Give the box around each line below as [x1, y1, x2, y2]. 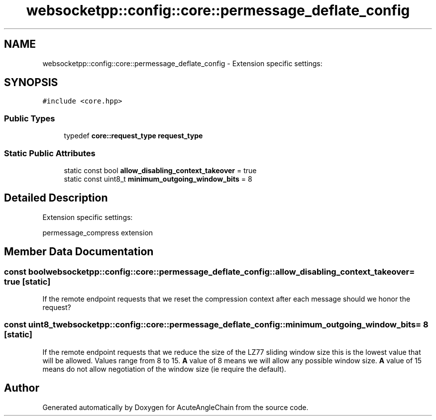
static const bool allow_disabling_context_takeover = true [64, 166, 257, 175]
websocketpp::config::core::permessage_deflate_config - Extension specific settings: [42, 59, 323, 68]
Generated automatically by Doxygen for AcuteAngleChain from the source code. [42, 403, 309, 412]
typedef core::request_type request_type [64, 131, 203, 140]
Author [4, 382, 39, 395]
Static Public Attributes [4, 148, 96, 158]
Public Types [4, 113, 55, 123]
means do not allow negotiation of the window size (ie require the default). [42, 364, 286, 373]
